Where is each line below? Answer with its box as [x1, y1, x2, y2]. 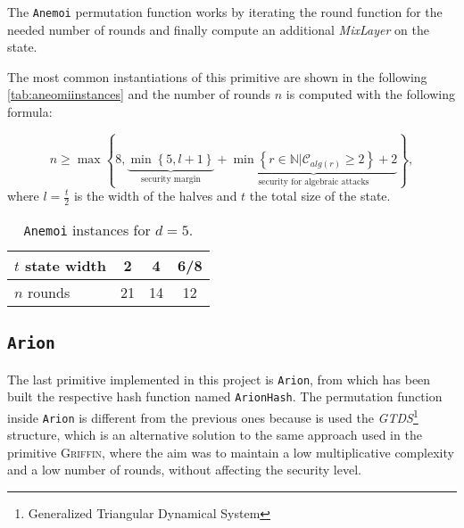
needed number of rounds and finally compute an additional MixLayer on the [7, 20, 429, 38]
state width [24, 254, 106, 276]
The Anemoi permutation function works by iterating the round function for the [7, 3, 443, 21]
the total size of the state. [249, 186, 391, 204]
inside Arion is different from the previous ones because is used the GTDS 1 [7, 405, 418, 426]
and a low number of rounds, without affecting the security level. [7, 460, 361, 479]
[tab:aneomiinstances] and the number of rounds [7, 85, 271, 103]
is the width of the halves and [73, 186, 237, 204]
